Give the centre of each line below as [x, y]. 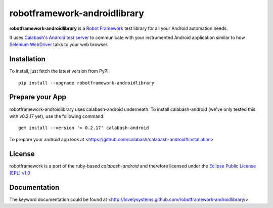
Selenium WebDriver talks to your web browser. [59, 45]
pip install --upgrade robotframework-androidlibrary [86, 83]
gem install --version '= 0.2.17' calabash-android [84, 128]
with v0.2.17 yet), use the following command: [57, 116]
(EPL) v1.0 [20, 173]
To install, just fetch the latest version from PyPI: [60, 71]
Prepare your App [38, 97]
